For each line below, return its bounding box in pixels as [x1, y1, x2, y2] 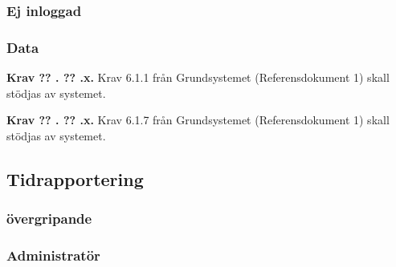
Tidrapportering [6, 166, 144, 191]
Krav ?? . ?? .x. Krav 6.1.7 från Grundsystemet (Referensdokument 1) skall [6, 111, 390, 128]
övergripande [6, 208, 92, 229]
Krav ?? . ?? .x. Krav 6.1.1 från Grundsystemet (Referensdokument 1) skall [6, 69, 390, 86]
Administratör [6, 245, 100, 265]
